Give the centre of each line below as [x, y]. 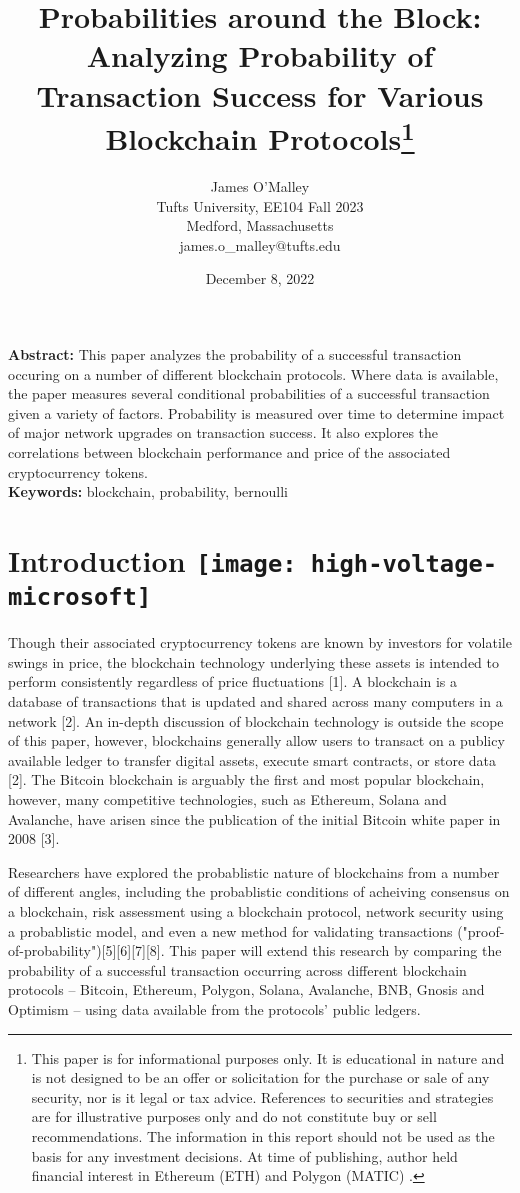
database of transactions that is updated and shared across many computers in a [255, 701]
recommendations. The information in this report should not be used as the [263, 1135]
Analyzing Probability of [260, 55]
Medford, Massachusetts [260, 225]
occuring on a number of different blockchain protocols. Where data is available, [253, 373]
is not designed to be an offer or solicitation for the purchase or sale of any [260, 1077]
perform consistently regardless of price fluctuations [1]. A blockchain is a [233, 681]
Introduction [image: [152, 559]
